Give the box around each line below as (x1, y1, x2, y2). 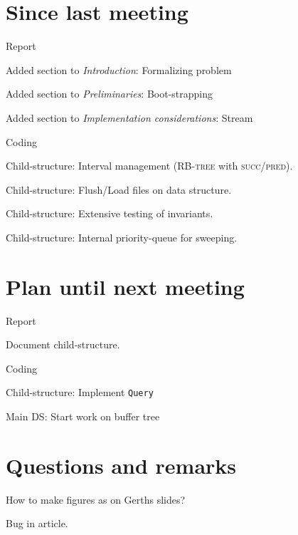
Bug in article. (6, 516, 68, 531)
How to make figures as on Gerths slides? (6, 492, 186, 507)
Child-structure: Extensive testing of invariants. (6, 206, 213, 221)
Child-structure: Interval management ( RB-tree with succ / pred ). (6, 158, 293, 173)
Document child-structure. (6, 337, 120, 352)
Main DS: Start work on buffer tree (6, 409, 160, 424)
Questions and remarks (6, 450, 237, 479)
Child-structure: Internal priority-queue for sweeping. (6, 229, 238, 244)
